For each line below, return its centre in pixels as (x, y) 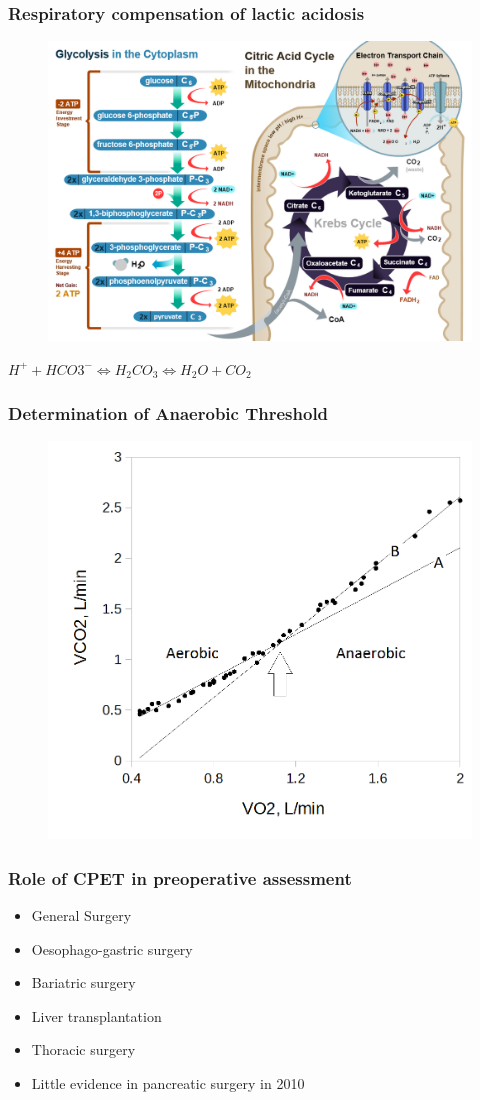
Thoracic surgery (83, 1049)
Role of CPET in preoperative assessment (180, 877)
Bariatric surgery (83, 982)
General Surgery (81, 915)
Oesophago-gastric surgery (112, 948)
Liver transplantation (96, 1015)
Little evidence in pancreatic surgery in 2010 (168, 1083)
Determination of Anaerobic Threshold (168, 413)
